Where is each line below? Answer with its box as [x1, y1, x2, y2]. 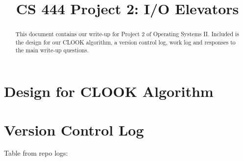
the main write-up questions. [15, 46, 89, 54]
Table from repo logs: [4, 148, 68, 158]
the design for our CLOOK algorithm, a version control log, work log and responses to [15, 38, 236, 46]
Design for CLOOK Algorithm [4, 81, 214, 101]
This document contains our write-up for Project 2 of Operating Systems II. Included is [15, 30, 239, 38]
